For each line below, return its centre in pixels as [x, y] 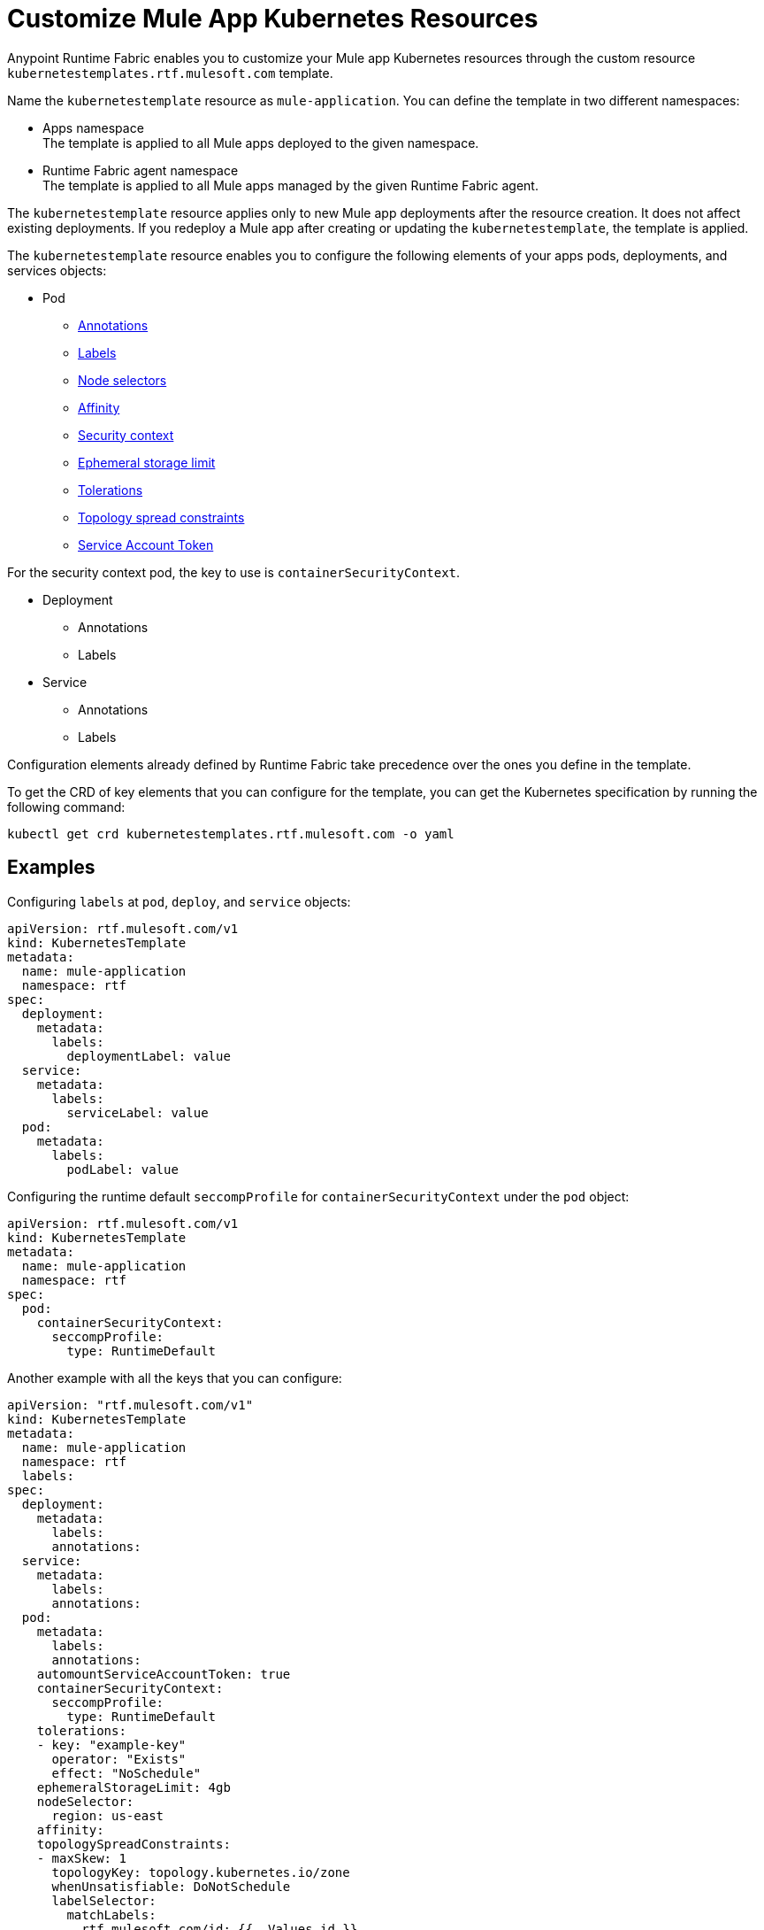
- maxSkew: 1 [81, 1858]
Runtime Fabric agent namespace [141, 170]
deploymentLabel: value [149, 1056]
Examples [51, 868]
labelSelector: [104, 1900]
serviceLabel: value [138, 1112]
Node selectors [122, 380]
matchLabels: [111, 1915]
